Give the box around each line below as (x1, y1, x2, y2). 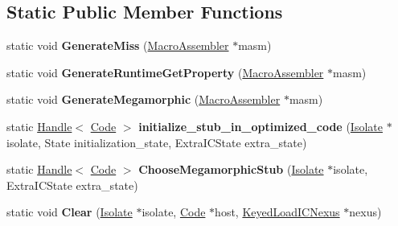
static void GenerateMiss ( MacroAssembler (6, 37, 229, 54)
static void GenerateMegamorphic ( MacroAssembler (6, 91, 281, 108)
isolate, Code (142, 203, 206, 220)
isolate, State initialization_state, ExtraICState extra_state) (6, 134, 307, 150)
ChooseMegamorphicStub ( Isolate (138, 161, 324, 178)
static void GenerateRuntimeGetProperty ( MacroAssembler (6, 64, 324, 80)
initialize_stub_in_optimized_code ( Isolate (138, 117, 383, 134)
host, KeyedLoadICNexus (215, 203, 340, 220)
